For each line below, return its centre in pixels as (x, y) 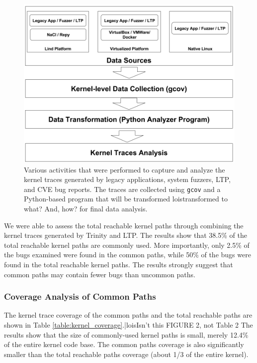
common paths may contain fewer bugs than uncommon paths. (100, 274)
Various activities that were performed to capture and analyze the (125, 169)
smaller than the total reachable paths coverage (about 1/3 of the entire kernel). (126, 354)
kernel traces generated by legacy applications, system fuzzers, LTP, (127, 179)
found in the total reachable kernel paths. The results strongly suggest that (119, 264)
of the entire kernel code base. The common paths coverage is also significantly (124, 344)
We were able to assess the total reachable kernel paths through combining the (124, 225)
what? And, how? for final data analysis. (86, 209)
